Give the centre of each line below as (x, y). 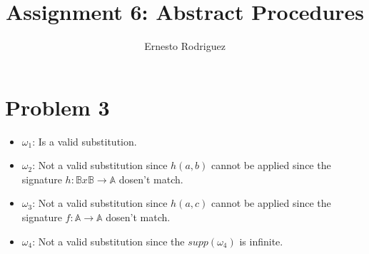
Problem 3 (57, 107)
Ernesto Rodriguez (185, 46)
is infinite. (261, 241)
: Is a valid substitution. (85, 141)
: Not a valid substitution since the (108, 241)
